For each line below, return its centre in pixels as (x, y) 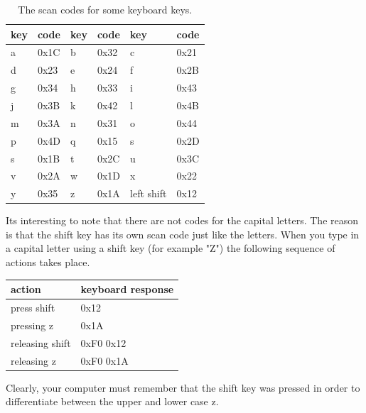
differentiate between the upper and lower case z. (112, 401)
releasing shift (41, 342)
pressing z (32, 325)
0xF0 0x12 (103, 342)
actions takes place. (48, 262)
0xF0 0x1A (104, 360)
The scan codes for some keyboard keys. (105, 9)
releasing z (33, 360)
